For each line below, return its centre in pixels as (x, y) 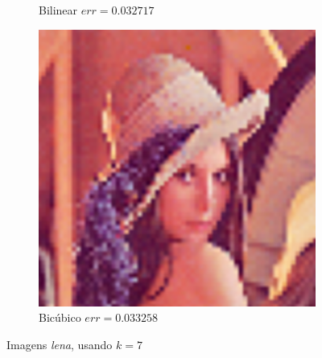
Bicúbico (60, 317)
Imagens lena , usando (60, 344)
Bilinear (58, 10)
